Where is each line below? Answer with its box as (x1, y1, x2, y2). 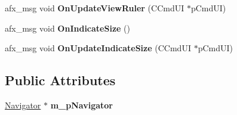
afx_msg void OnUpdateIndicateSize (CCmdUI (5, 42, 191, 54)
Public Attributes (5, 71, 116, 89)
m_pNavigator (50, 98, 113, 111)
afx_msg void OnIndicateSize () (5, 21, 130, 34)
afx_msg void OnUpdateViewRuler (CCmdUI (5, 2, 184, 14)
